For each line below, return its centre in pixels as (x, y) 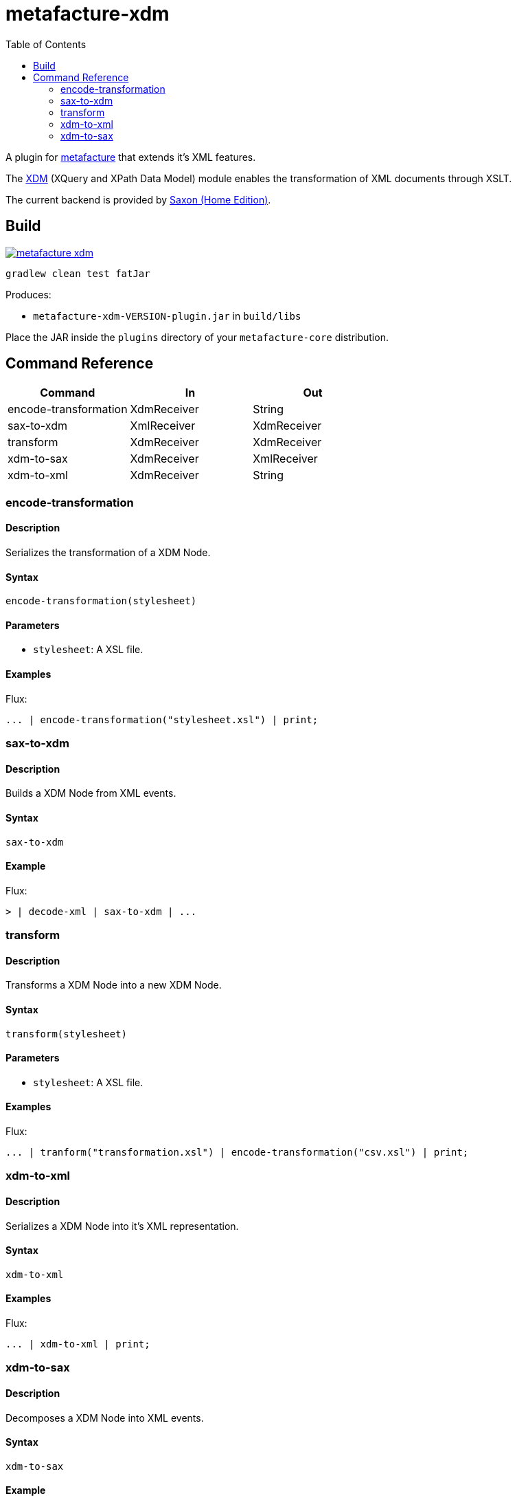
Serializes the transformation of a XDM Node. (108, 553)
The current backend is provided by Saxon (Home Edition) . (138, 199)
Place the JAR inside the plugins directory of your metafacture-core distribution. (197, 337)
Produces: (28, 294)
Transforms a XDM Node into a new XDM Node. (114, 985)
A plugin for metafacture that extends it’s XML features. (131, 157)
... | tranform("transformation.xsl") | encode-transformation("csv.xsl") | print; (237, 1152)
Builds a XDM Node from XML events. (91, 793)
